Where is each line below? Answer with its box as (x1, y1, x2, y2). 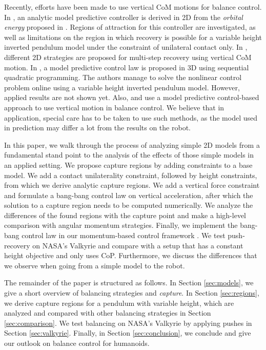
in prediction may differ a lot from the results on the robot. (4, 122, 191, 133)
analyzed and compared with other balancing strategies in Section (4, 307, 211, 318)
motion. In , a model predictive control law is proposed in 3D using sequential (4, 62, 249, 72)
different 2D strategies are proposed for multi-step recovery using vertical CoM (4, 51, 252, 62)
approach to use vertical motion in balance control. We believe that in (4, 102, 224, 112)
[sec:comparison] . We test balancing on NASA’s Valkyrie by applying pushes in (4, 317, 252, 328)
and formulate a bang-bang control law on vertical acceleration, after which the (4, 189, 253, 200)
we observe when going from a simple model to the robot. (4, 260, 185, 270)
